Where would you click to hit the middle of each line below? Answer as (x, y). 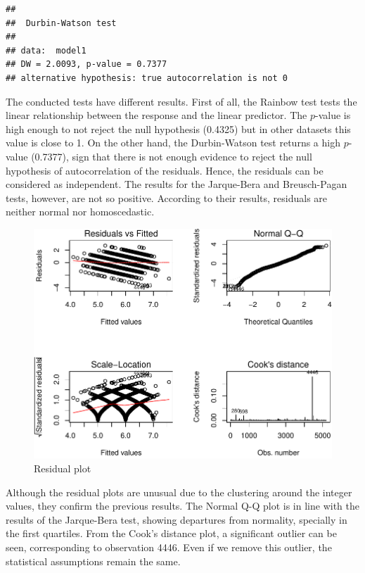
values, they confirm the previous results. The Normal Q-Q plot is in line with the (182, 506)
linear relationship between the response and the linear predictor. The (156, 115)
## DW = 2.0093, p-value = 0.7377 (87, 64)
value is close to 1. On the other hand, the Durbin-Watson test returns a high (173, 143)
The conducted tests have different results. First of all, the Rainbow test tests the (181, 101)
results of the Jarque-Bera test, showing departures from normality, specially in (177, 519)
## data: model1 (46, 50)
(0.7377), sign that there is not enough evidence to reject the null (172, 156)
